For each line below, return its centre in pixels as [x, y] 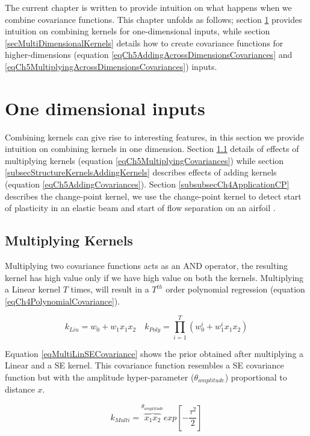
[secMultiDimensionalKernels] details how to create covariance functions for [144, 43]
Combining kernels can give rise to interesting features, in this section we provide [154, 137]
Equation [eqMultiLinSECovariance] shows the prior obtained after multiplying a [154, 353]
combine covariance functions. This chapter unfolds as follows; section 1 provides [153, 19]
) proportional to [256, 377]
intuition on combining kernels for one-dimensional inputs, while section [138, 31]
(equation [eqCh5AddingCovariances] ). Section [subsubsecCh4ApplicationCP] [147, 184]
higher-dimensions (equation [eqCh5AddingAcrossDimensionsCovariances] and [149, 55]
